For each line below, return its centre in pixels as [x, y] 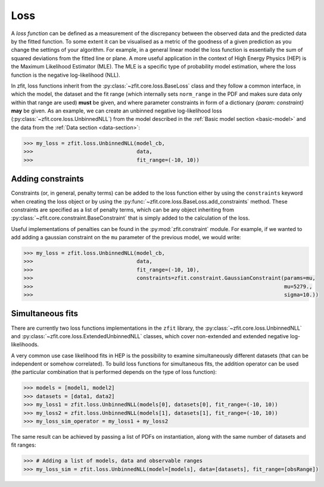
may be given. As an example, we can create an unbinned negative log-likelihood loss [117, 111]
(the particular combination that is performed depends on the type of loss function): [114, 372]
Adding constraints [47, 179]
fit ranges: [24, 445]
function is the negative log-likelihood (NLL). [66, 75]
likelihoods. [25, 345]
